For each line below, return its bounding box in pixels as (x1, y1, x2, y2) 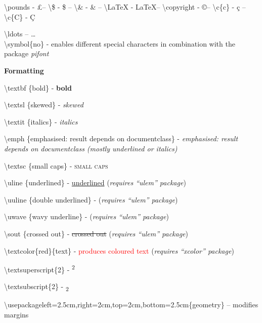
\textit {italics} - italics (4, 116, 78, 127)
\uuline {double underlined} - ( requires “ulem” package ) (4, 194, 178, 205)
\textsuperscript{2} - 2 (4, 263, 75, 274)
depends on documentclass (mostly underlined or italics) (4, 143, 178, 153)
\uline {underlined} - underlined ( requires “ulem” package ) (4, 177, 186, 188)
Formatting (4, 65, 44, 75)
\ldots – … (4, 28, 36, 39)
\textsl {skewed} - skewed (4, 99, 83, 110)
